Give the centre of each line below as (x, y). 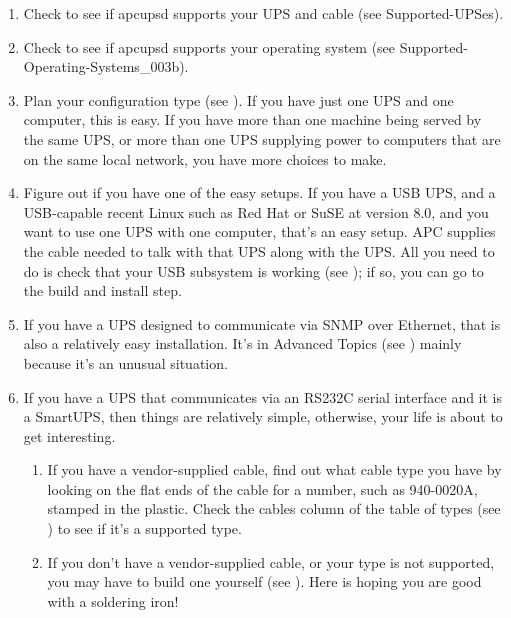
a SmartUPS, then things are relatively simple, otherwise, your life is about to (263, 416)
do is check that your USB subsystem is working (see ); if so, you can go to (253, 270)
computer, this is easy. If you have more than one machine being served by (252, 119)
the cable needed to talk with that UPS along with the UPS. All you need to (259, 250)
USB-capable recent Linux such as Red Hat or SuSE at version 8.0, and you (256, 211)
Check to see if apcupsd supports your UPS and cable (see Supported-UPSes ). (263, 13)
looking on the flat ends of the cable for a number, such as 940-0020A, (262, 488)
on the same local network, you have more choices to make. (205, 158)
